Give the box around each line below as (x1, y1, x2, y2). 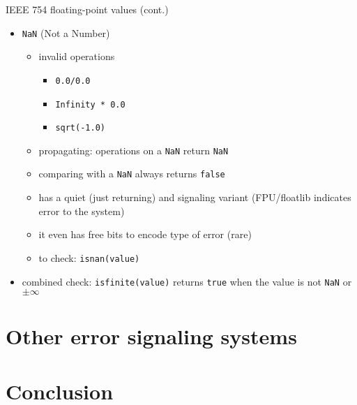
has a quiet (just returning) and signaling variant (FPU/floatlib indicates (38, 190, 351, 205)
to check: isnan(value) (38, 250, 140, 265)
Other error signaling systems (6, 322, 297, 351)
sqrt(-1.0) (55, 123, 105, 133)
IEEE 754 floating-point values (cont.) (6, 2, 169, 16)
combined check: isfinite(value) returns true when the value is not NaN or (22, 274, 352, 288)
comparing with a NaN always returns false (38, 166, 225, 181)
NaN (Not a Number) (22, 25, 110, 40)
